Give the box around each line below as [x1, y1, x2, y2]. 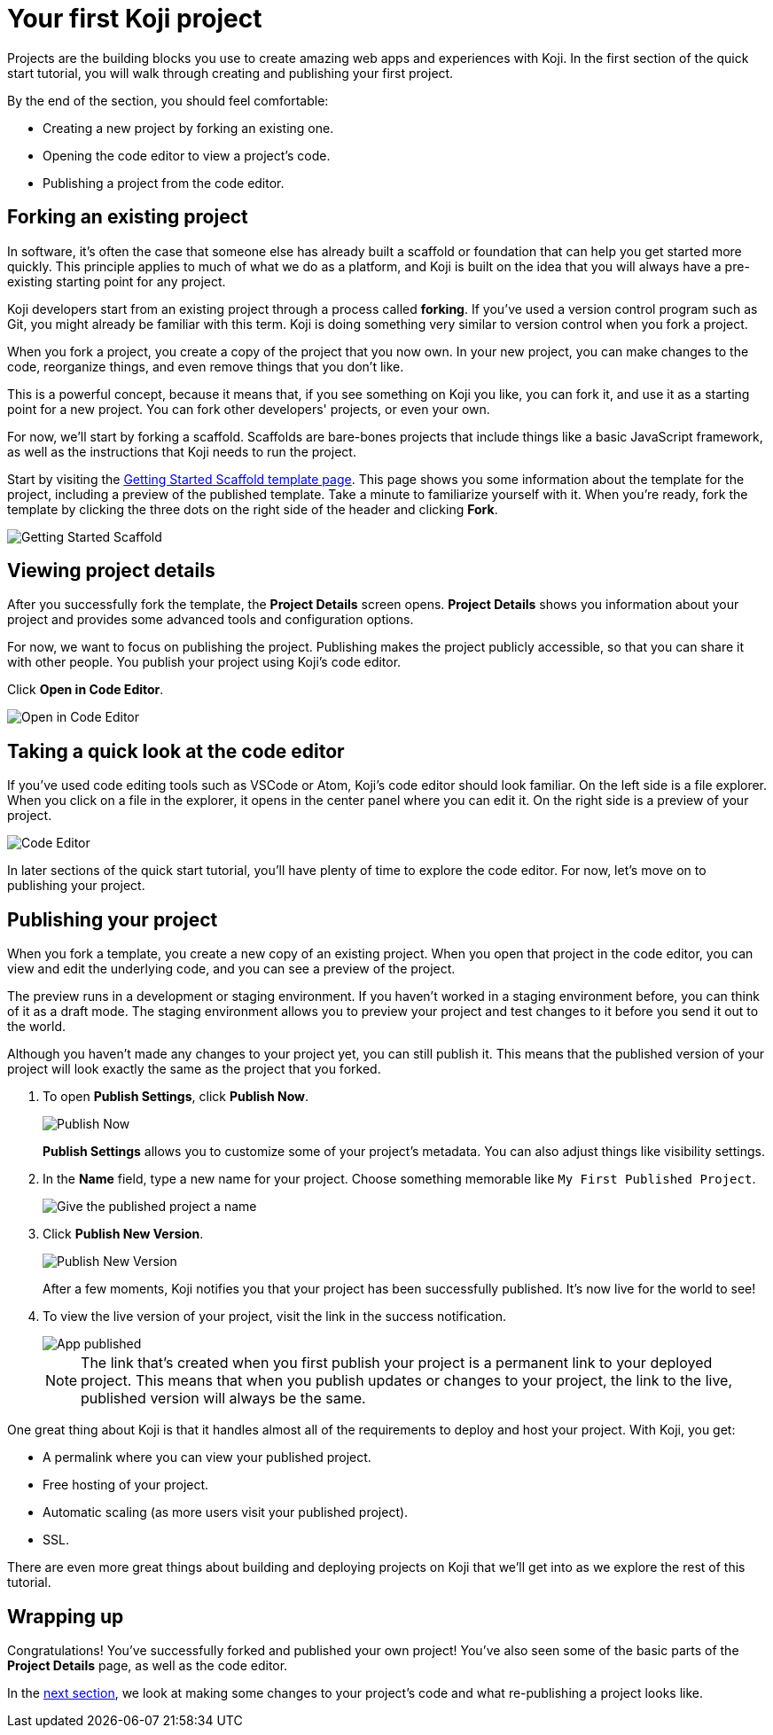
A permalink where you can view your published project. [43, 1450, 371, 1465]
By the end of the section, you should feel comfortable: [7, 92, 329, 108]
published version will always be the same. [81, 1389, 366, 1408]
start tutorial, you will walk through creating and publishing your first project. [7, 65, 454, 81]
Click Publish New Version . [43, 1226, 204, 1242]
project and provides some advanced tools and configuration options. [7, 612, 414, 628]
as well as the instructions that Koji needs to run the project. [7, 443, 356, 459]
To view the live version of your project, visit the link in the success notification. [43, 1309, 506, 1325]
